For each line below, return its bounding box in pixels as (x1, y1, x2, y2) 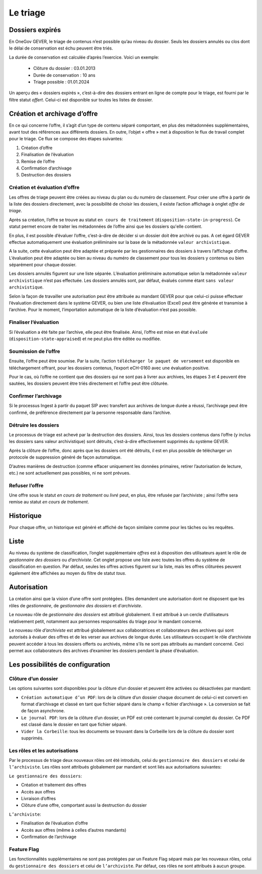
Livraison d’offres (21, 796, 56, 802)
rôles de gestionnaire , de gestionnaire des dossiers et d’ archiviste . (9, 602, 143, 608)
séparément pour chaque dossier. (9, 262, 77, 268)
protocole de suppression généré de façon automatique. (9, 454, 122, 460)
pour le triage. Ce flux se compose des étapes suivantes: (9, 136, 123, 142)
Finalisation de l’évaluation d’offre (21, 820, 88, 826)
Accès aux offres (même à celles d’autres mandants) (21, 827, 127, 833)
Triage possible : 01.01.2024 (33, 79, 90, 85)
